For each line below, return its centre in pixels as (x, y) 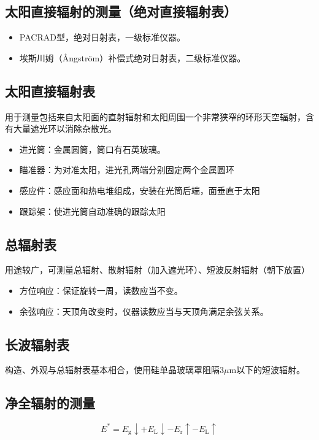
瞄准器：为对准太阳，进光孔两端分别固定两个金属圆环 (127, 170)
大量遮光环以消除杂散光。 (65, 129)
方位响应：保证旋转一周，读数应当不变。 (101, 290)
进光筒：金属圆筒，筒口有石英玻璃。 (92, 149)
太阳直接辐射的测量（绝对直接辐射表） (121, 11)
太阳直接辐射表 (50, 91)
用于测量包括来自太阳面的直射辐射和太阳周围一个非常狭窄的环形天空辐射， (155, 116)
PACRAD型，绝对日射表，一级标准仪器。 (102, 37)
